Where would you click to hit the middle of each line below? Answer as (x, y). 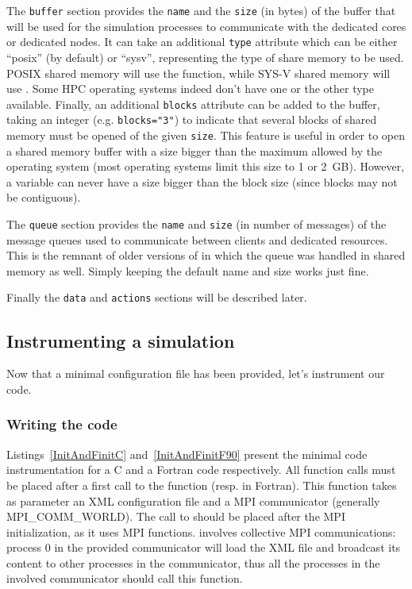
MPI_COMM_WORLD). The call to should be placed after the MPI (176, 516)
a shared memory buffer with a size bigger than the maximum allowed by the (194, 150)
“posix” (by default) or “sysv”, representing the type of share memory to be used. (205, 57)
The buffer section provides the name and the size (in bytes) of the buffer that (201, 10)
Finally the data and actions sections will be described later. (157, 297)
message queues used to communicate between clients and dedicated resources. (197, 239)
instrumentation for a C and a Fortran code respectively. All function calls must (201, 470)
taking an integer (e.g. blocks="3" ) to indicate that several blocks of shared (192, 119)
